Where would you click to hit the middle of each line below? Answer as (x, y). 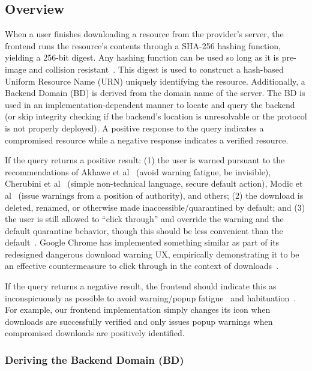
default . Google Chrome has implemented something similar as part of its (142, 242)
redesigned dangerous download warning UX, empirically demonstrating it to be (152, 254)
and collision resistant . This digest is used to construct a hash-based (156, 69)
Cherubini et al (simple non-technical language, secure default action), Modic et (154, 183)
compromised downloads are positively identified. (95, 333)
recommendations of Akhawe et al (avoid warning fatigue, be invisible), (138, 171)
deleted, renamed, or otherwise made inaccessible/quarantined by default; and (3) (155, 207)
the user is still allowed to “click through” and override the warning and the (144, 219)
